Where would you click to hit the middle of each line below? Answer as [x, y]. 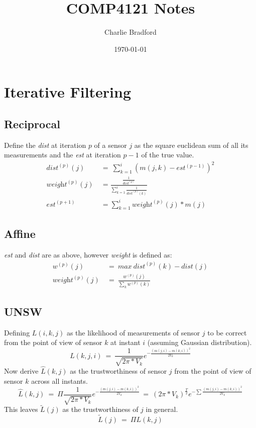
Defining [17, 332]
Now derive [21, 371]
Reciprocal [32, 123]
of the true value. [168, 155]
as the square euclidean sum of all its [191, 145]
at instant [125, 342]
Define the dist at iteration [45, 145]
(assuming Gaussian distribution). [200, 342]
